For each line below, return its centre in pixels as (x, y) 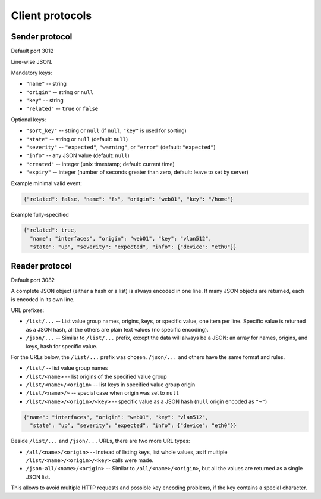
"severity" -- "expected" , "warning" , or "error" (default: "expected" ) (121, 147)
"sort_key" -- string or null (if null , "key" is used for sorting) (106, 130)
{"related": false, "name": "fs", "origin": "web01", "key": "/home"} (129, 199)
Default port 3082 (33, 280)
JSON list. (38, 477)
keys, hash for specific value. (62, 346)
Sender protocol (42, 37)
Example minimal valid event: (47, 183)
